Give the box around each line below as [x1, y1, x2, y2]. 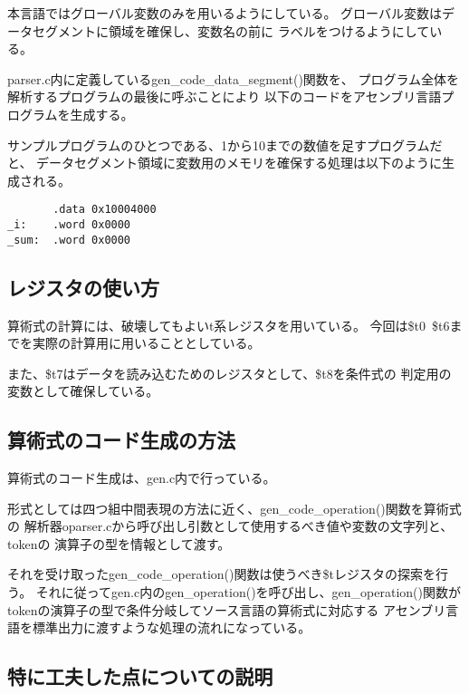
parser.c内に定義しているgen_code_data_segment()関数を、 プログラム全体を [7, 69, 460, 88]
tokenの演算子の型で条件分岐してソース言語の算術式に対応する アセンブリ [7, 600, 446, 619]
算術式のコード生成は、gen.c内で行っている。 [7, 468, 276, 487]
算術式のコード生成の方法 [7, 426, 235, 454]
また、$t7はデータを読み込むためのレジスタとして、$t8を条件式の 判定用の [7, 363, 452, 382]
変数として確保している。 [7, 381, 159, 400]
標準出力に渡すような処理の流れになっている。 [32, 618, 311, 637]
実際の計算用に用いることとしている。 [32, 333, 261, 352]
